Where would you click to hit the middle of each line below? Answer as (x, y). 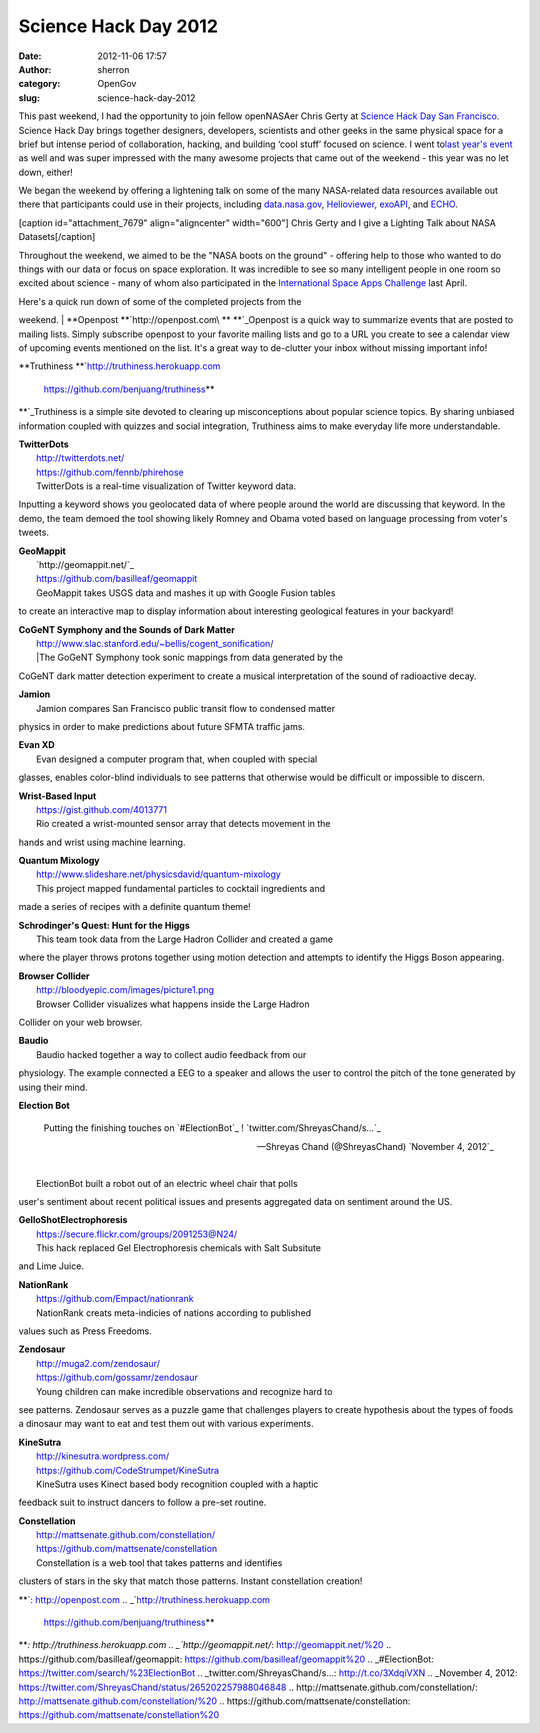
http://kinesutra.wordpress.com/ (103, 1456)
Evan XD (36, 745)
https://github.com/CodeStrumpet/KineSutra (128, 1470)
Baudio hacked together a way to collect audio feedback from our (171, 1054)
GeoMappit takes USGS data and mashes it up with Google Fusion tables (186, 592)
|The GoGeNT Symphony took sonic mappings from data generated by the (190, 657)
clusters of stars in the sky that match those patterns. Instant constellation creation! (190, 1581)
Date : (30, 56)
